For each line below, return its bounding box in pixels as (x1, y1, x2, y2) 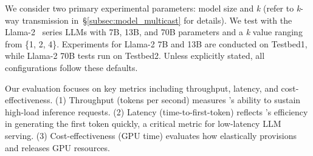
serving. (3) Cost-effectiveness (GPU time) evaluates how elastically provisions (5, 129, 297, 141)
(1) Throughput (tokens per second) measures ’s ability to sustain (55, 93, 301, 106)
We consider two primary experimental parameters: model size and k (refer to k (5, 2, 301, 14)
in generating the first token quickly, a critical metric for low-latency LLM (5, 117, 281, 130)
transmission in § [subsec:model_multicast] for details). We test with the (22, 13, 292, 26)
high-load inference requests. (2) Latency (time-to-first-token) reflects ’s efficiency (5, 105, 308, 118)
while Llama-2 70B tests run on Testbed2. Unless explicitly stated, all (5, 49, 265, 62)
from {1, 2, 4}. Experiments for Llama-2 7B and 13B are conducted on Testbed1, (5, 37, 308, 50)
